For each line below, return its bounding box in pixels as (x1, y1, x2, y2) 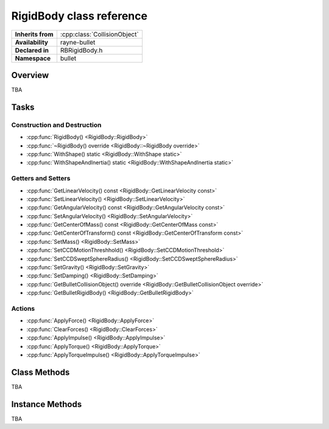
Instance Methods (11, 399, 82, 409)
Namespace (15, 54, 51, 62)
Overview (11, 70, 49, 80)
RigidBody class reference (11, 9, 147, 23)
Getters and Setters (11, 174, 71, 183)
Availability (15, 38, 49, 46)
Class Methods (11, 367, 70, 377)
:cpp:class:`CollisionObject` (60, 30, 140, 38)
